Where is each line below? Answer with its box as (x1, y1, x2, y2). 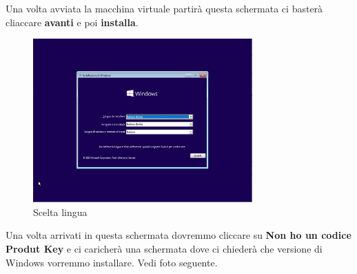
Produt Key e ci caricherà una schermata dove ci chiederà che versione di (6, 241, 323, 255)
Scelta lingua (33, 204, 88, 219)
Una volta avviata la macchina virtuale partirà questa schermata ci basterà (6, 1, 323, 15)
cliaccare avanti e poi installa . (6, 14, 139, 29)
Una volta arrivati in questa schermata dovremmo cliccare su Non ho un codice (6, 228, 351, 242)
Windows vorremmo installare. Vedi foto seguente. (6, 255, 218, 269)
